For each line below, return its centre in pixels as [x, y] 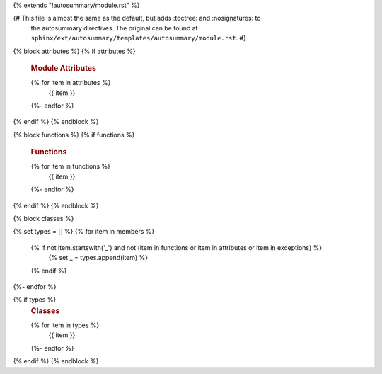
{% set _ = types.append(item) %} [98, 258]
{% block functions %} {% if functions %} [74, 135]
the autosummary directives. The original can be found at [114, 28]
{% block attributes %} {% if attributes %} [74, 51]
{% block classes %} [44, 219]
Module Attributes [64, 68]
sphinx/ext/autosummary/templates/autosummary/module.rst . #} [139, 38]
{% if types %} [35, 300]
